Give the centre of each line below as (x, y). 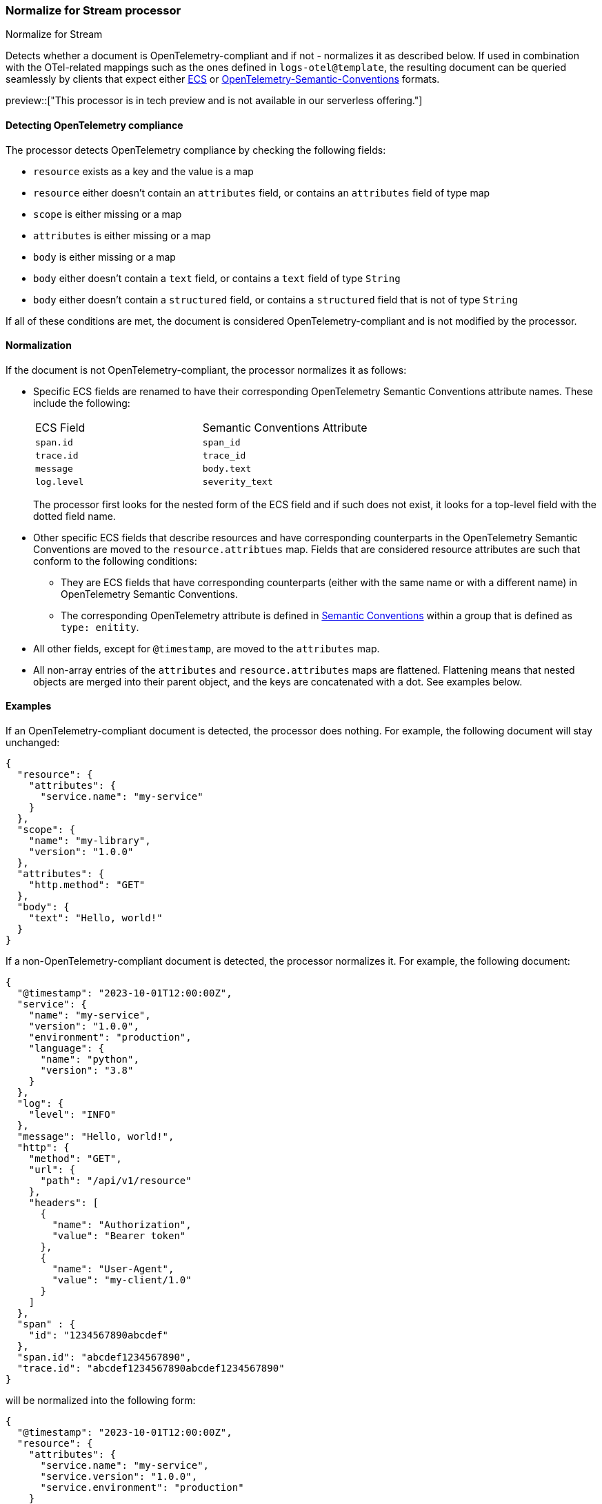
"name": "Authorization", (122, 1225)
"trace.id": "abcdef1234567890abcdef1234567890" (151, 1368)
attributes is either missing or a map (122, 235)
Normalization (39, 345)
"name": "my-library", (90, 841)
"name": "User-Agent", (113, 1269)
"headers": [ (63, 1203)
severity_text (238, 481)
